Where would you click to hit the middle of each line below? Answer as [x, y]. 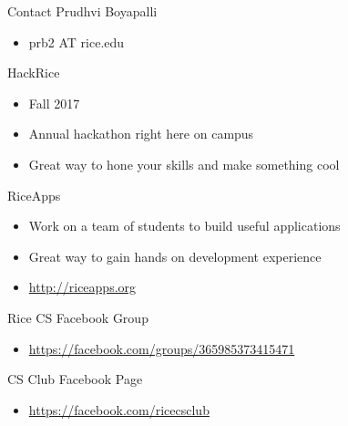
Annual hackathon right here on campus [141, 134]
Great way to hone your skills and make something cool [184, 164]
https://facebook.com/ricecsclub [119, 409]
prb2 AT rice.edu [77, 42]
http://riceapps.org [82, 287]
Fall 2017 [54, 103]
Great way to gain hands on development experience [175, 256]
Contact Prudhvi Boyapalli [82, 11]
